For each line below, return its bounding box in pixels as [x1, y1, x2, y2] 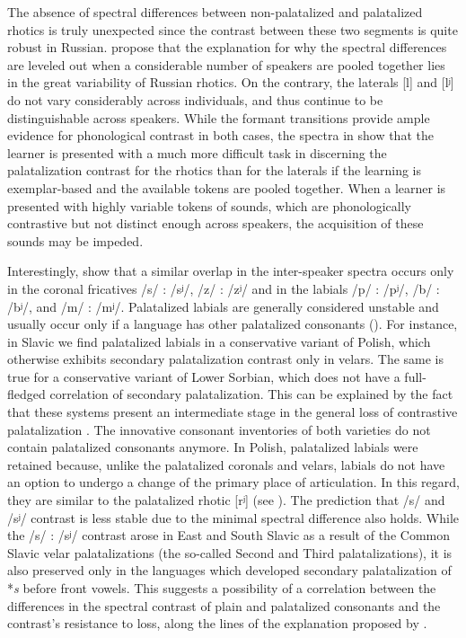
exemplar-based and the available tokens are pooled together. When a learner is [7, 178, 446, 197]
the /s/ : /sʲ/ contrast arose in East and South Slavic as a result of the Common [7, 526, 450, 545]
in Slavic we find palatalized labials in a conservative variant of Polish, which [7, 332, 431, 350]
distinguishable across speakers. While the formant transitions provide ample [7, 108, 430, 127]
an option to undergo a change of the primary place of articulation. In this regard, [7, 473, 460, 492]
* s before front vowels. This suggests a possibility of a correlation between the [7, 579, 436, 597]
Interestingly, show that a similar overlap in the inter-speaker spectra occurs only [7, 261, 454, 280]
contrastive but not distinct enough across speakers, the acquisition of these [7, 214, 424, 233]
